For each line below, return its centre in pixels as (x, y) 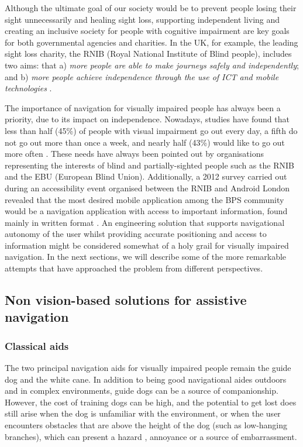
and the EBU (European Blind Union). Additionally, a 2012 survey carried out (146, 176)
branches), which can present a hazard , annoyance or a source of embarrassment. (151, 436)
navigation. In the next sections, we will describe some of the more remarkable (146, 257)
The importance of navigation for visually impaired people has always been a (143, 107)
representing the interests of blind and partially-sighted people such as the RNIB (149, 165)
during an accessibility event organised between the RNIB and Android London (147, 188)
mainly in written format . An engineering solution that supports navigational (145, 222)
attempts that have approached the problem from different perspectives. (134, 268)
